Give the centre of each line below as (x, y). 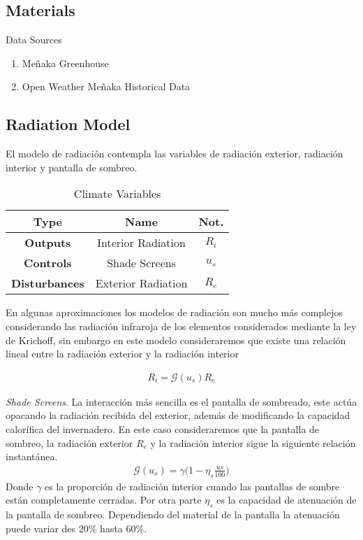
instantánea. (32, 456)
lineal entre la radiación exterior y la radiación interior (122, 354)
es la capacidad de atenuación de (287, 500)
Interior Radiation (141, 243)
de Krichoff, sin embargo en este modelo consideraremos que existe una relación (176, 340)
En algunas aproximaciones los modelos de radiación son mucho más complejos (174, 312)
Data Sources (34, 40)
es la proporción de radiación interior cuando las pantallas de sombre (192, 486)
